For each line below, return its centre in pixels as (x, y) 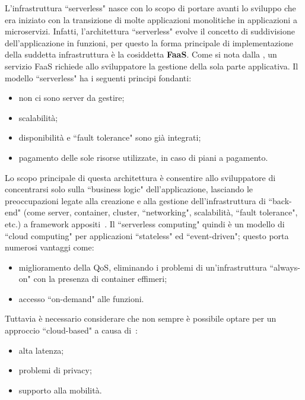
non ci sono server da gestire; (72, 98)
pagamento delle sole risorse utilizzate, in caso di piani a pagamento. (143, 157)
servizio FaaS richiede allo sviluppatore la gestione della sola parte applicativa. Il (152, 66)
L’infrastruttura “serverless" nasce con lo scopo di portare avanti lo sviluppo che (150, 8)
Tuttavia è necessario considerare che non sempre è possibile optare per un (141, 318)
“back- (280, 200)
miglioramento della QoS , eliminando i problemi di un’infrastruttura (143, 267)
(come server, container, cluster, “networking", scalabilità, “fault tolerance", (161, 212)
